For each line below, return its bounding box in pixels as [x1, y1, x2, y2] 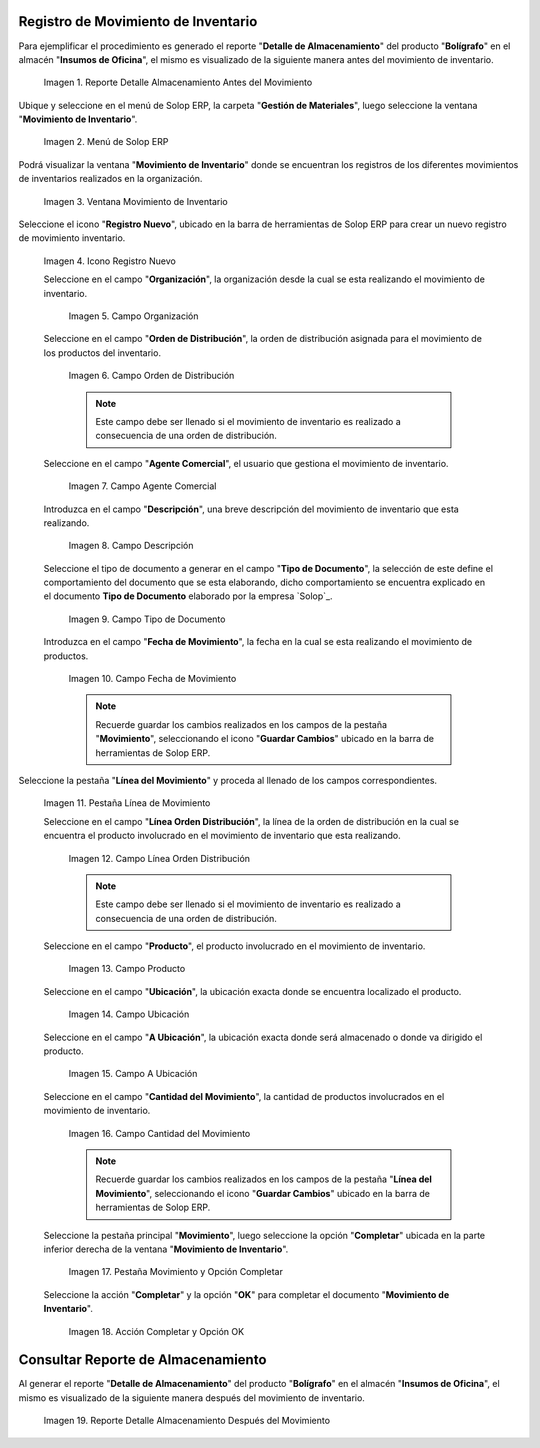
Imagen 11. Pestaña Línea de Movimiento [43, 797, 211, 809]
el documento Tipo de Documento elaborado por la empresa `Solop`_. [43, 590, 333, 602]
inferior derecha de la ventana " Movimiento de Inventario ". [43, 1243, 289, 1255]
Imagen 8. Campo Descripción [68, 540, 194, 552]
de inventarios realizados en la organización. [18, 173, 203, 185]
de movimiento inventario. [18, 232, 126, 244]
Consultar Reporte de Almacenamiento [18, 1351, 267, 1369]
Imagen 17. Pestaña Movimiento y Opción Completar [68, 1266, 284, 1278]
